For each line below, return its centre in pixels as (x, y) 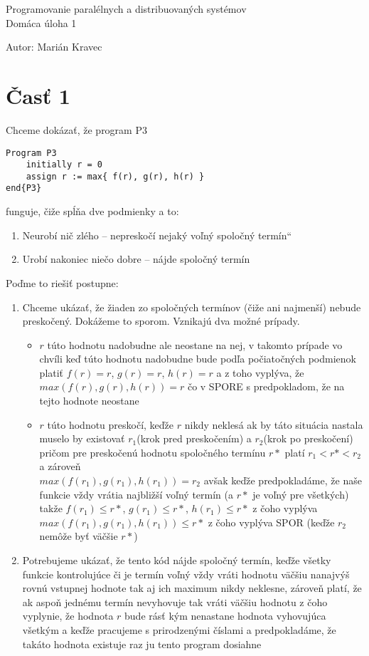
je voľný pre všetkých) (301, 494)
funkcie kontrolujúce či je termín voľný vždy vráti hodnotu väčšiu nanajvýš (186, 574)
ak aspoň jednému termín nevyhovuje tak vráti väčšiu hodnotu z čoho (175, 602)
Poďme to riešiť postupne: (62, 282)
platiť (52, 372)
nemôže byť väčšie (79, 536)
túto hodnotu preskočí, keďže (111, 424)
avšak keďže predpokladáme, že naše (283, 480)
